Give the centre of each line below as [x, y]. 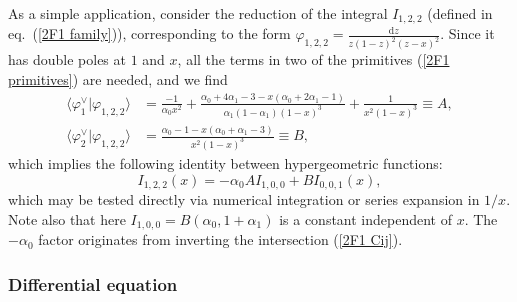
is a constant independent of [365, 218]
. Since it [467, 33]
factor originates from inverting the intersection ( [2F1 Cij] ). [220, 239]
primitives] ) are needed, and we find [118, 78]
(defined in [460, 13]
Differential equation [93, 283]
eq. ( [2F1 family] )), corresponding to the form [149, 33]
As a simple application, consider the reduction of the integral [198, 13]
